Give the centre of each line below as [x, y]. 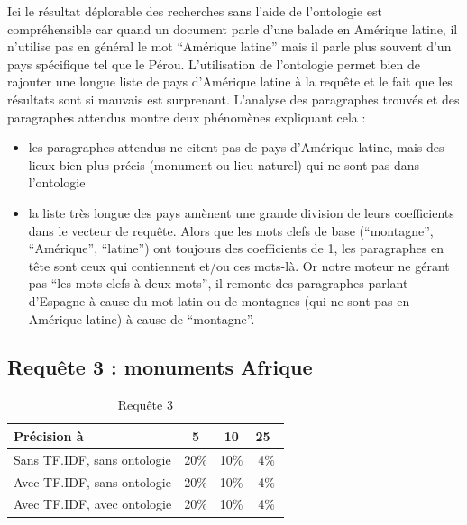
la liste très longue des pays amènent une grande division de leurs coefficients [241, 212]
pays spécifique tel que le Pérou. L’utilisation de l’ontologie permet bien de [214, 63]
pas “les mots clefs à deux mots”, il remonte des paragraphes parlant [218, 283]
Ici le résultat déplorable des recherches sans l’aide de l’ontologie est [195, 11]
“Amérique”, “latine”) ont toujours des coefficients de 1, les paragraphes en [236, 248]
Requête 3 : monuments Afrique [160, 367]
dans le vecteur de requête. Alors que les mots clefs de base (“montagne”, [231, 230]
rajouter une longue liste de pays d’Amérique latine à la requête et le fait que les [230, 81]
